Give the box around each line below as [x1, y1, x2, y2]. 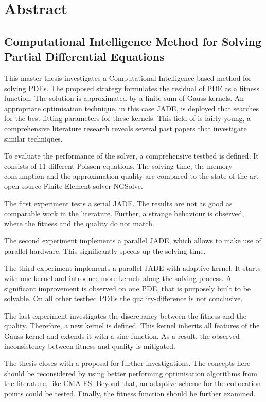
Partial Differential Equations [4, 48, 165, 64]
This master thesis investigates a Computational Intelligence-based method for [4, 72, 252, 83]
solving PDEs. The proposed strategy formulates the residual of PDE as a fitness [4, 82, 259, 93]
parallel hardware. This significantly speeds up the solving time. [4, 245, 206, 256]
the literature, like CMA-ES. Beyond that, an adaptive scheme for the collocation [4, 378, 261, 389]
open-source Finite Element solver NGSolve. [4, 180, 143, 191]
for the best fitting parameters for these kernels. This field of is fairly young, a [4, 113, 251, 124]
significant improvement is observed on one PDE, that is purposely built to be [4, 283, 251, 293]
